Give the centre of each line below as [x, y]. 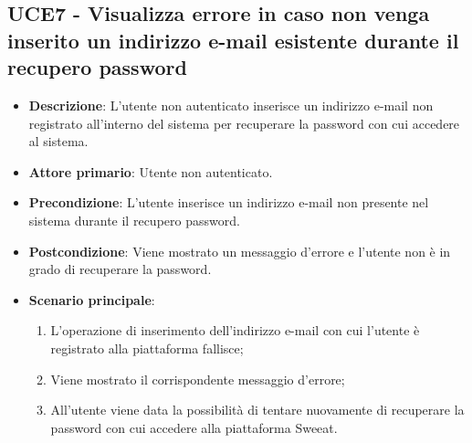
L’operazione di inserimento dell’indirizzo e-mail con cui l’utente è [235, 330]
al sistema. [58, 141]
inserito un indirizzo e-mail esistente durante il [233, 40]
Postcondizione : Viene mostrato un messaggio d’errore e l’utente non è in [240, 251]
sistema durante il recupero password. [134, 220]
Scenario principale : [92, 299]
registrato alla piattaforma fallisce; [147, 348]
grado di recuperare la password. [120, 269]
